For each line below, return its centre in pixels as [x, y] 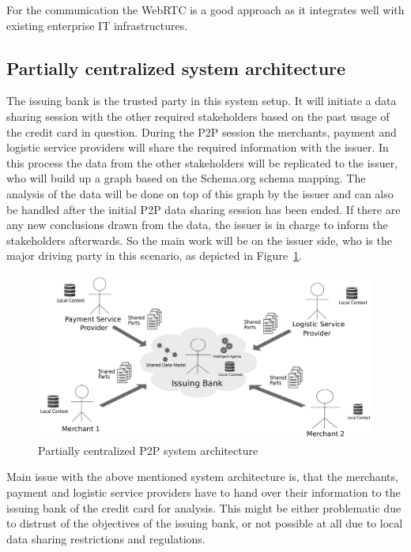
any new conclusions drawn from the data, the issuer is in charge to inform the [197, 225]
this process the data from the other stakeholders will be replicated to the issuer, [202, 162]
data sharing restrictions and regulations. [106, 538]
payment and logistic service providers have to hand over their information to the [204, 492]
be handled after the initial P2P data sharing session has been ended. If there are [204, 209]
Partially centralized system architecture [176, 68]
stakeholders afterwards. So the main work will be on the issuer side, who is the [199, 240]
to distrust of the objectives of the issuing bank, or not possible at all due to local [205, 523]
